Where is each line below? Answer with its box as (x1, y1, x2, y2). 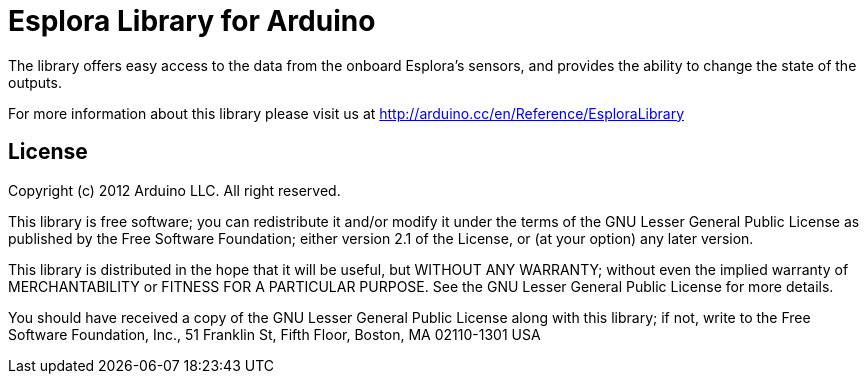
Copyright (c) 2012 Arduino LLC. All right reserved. (8, 181, 341, 199)
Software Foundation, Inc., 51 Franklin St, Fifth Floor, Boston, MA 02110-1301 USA (8, 325, 541, 343)
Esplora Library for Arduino (8, 4, 376, 38)
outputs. (8, 73, 62, 91)
